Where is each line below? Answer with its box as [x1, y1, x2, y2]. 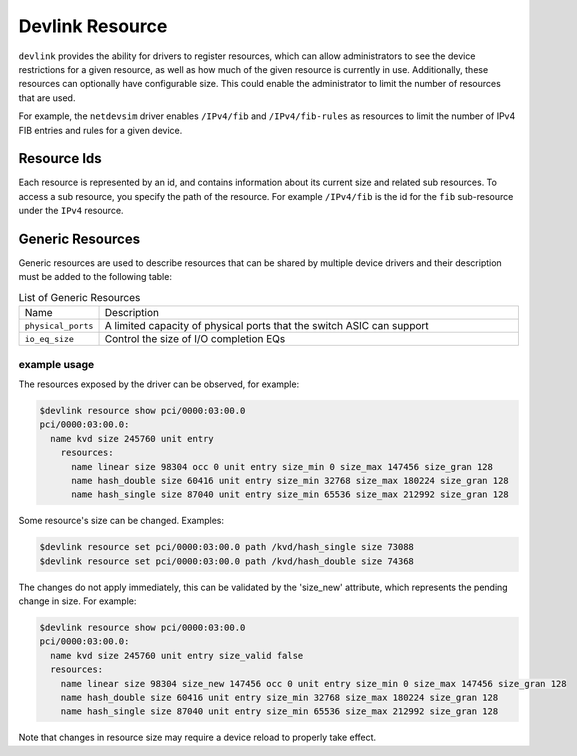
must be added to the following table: [18, 271, 172, 283]
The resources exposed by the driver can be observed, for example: [18, 378, 300, 390]
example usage [18, 357, 95, 371]
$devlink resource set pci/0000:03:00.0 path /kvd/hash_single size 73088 [39, 541, 415, 553]
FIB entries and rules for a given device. [18, 124, 183, 136]
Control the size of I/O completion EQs [104, 332, 286, 346]
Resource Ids [18, 150, 102, 167]
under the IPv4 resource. [18, 205, 124, 217]
